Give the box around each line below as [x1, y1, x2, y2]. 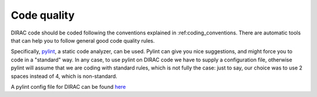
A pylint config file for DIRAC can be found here [11, 83, 126, 90]
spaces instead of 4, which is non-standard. [11, 72, 117, 79]
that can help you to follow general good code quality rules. [11, 37, 155, 44]
